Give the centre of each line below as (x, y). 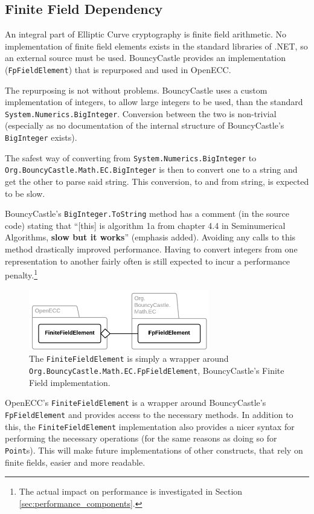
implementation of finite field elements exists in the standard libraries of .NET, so (156, 46)
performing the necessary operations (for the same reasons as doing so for (141, 438)
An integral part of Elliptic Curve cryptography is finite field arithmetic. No (146, 34)
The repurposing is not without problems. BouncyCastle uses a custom (136, 90)
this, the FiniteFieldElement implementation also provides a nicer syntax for (150, 426)
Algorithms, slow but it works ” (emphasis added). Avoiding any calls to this (150, 237)
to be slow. (25, 193)
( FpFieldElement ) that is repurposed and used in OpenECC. (118, 69)
